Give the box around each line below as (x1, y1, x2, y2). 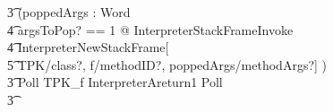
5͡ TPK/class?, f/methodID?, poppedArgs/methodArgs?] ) (7, 55, 328, 73)
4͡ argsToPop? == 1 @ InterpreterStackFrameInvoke (7, 20, 294, 39)
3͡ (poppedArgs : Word (7, 3, 131, 21)
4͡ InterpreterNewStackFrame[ (7, 38, 169, 56)
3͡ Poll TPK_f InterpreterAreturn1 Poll (7, 73, 223, 91)
